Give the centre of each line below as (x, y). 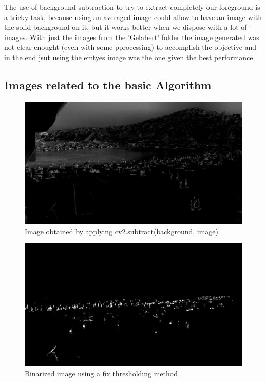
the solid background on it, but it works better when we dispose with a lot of (126, 27)
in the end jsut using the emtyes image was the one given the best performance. (130, 57)
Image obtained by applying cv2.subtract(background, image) (122, 231)
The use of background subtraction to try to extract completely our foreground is (132, 7)
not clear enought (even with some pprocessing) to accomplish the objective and (130, 47)
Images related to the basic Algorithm (108, 84)
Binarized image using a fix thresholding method (101, 373)
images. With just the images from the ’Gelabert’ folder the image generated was (132, 37)
